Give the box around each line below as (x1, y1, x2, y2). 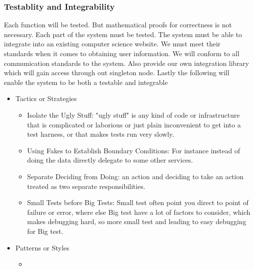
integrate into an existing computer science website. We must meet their (4, 39, 221, 49)
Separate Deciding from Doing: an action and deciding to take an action (27, 171, 244, 181)
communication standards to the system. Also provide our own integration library (4, 58, 249, 68)
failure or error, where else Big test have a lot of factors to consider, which (27, 207, 251, 217)
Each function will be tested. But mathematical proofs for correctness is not (4, 20, 232, 30)
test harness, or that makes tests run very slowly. (27, 129, 174, 139)
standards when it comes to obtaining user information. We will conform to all (4, 48, 240, 58)
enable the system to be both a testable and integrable (4, 77, 168, 87)
